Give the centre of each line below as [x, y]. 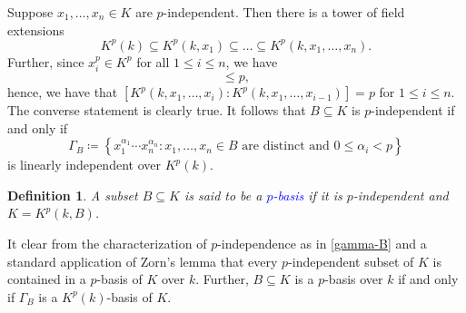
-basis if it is [307, 195]
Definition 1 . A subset [73, 195]
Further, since [46, 61]
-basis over [354, 279]
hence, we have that [63, 92]
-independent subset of [351, 261]
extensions [36, 29]
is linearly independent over [84, 165]
